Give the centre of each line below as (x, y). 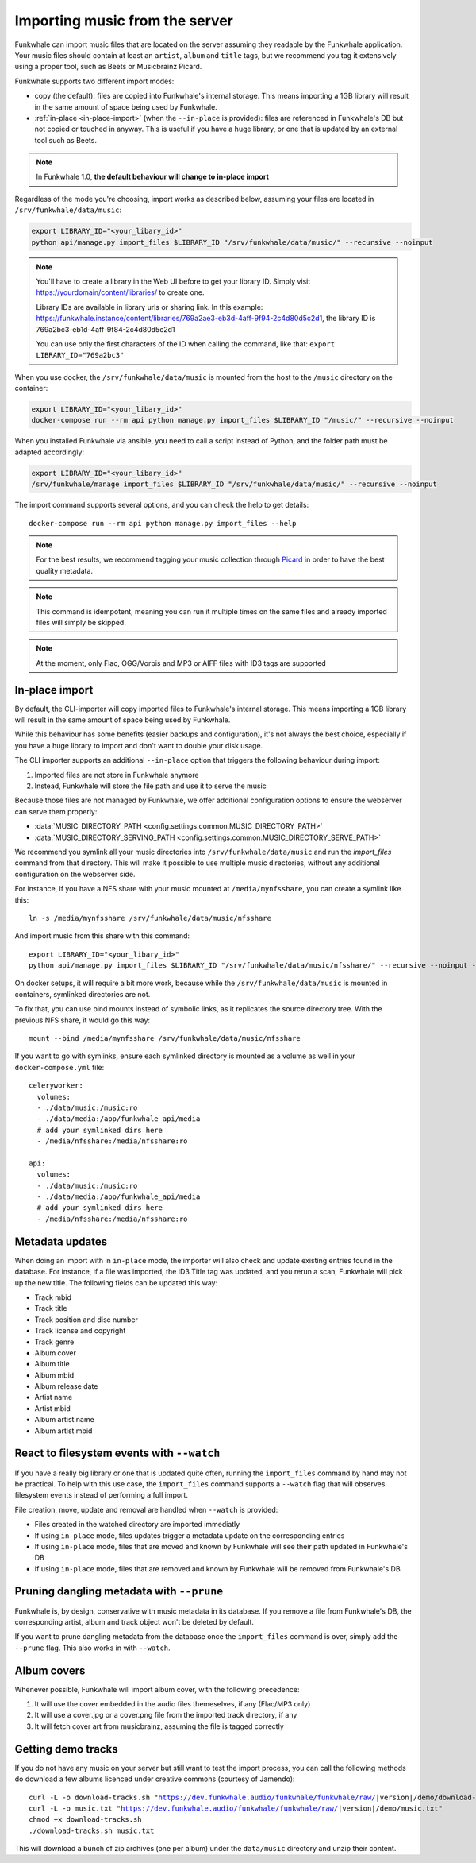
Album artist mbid (63, 1431)
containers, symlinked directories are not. (83, 994)
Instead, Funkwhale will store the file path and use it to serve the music (151, 786)
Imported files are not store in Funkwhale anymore (117, 775)
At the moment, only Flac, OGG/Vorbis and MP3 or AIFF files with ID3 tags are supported (181, 663)
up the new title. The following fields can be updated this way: (116, 1282)
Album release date (66, 1386)
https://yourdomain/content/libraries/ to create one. (121, 292)
